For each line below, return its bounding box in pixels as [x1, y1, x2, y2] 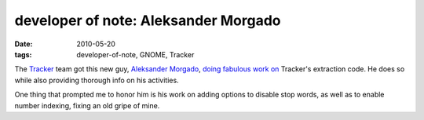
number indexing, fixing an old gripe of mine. [14, 100, 160, 110]
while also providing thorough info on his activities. [14, 75, 180, 85]
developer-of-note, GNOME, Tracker [76, 49, 195, 59]
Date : [14, 39, 33, 49]
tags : [14, 49, 32, 59]
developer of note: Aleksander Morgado [14, 12, 281, 29]
